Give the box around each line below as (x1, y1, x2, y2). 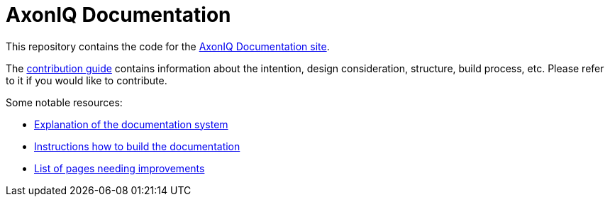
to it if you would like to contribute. (6, 74, 167, 86)
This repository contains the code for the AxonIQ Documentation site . (6, 40, 330, 52)
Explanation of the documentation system (34, 118, 228, 130)
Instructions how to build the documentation (34, 140, 240, 152)
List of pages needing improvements (34, 162, 205, 174)
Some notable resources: (6, 96, 123, 108)
